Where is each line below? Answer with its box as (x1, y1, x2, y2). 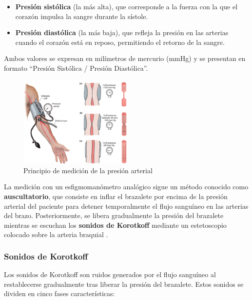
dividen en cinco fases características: (4, 288, 115, 299)
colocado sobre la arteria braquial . (4, 229, 108, 240)
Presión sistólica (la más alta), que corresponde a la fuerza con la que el (15, 1, 238, 11)
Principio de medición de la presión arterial (23, 165, 153, 175)
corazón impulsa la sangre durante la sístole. (15, 11, 148, 21)
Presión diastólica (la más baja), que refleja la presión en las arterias (15, 27, 229, 38)
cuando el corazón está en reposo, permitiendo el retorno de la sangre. (15, 37, 225, 47)
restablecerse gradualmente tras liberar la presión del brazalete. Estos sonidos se (4, 279, 244, 289)
